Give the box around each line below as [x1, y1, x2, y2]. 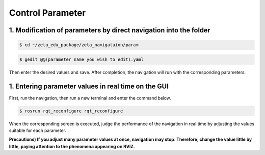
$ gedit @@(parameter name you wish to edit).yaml [19, 56, 144, 62]
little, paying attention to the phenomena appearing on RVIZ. [9, 143, 135, 149]
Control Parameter [9, 7, 86, 18]
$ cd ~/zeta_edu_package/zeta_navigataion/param [19, 42, 139, 48]
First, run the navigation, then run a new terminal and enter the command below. [9, 95, 171, 101]
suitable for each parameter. [9, 128, 66, 133]
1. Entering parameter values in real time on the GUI [9, 82, 169, 90]
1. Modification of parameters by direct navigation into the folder [9, 26, 211, 34]
